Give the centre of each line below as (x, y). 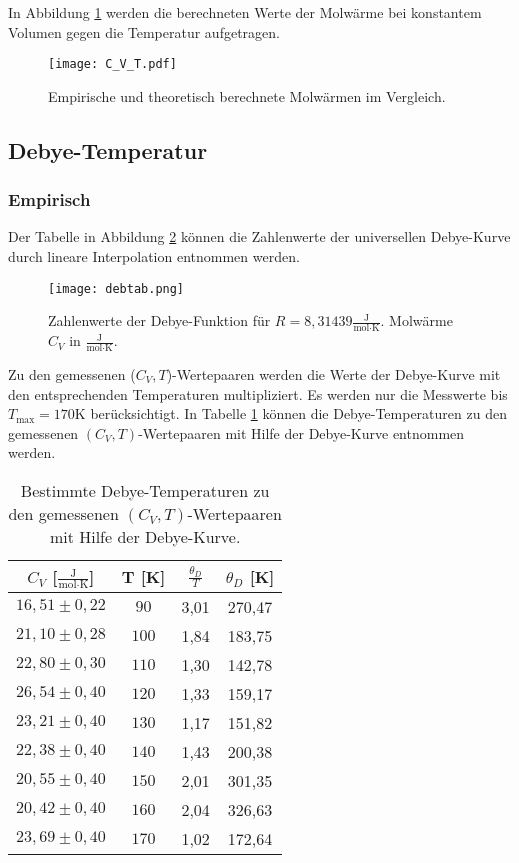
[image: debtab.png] (116, 288)
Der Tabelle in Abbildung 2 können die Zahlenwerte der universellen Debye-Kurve (259, 236)
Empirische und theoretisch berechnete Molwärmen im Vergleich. (247, 95)
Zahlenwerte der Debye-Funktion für (159, 320)
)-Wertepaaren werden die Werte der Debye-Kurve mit (333, 373)
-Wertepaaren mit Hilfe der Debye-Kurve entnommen (301, 432)
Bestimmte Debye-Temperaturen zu (145, 490)
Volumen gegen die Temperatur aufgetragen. (144, 31)
